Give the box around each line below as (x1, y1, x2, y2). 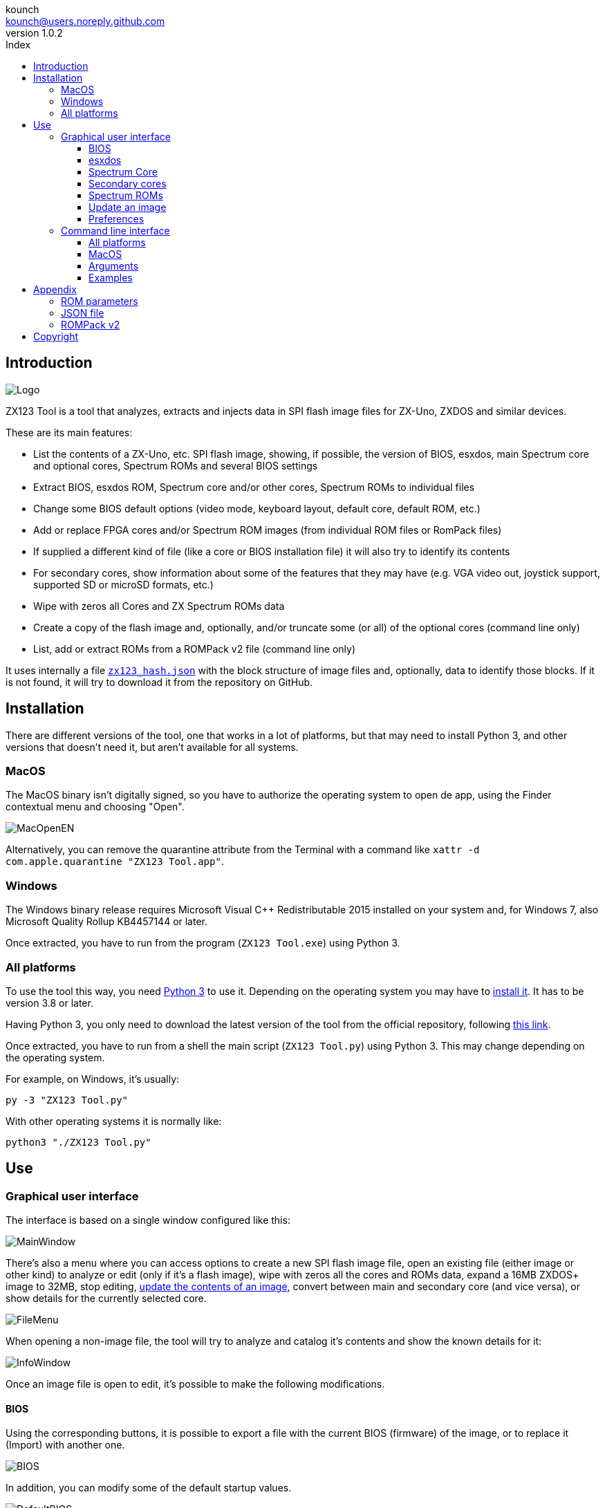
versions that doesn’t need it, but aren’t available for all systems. (6, 741, 299, 753)
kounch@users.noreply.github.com (6, 15, 165, 27)
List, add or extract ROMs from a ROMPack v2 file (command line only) (33, 642, 356, 655)
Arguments (89, 260, 139, 272)
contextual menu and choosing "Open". (6, 801, 185, 813)
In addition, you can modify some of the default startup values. (6, 1482, 292, 1494)
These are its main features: (6, 426, 133, 438)
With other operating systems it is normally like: (6, 1115, 222, 1127)
